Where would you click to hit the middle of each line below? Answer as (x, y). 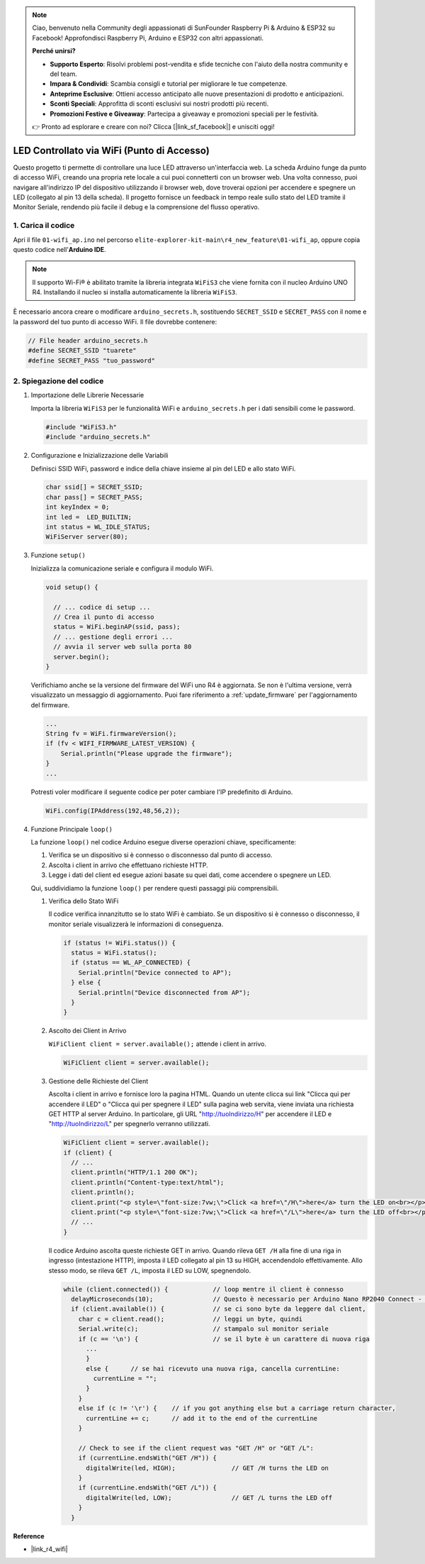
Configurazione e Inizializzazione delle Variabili (100, 456)
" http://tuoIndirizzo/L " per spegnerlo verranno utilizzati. (129, 1124)
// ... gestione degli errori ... (113, 637)
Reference (29, 1536)
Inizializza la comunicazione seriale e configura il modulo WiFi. (122, 568)
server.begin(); (81, 657)
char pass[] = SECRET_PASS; (94, 497)
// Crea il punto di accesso (104, 617)
